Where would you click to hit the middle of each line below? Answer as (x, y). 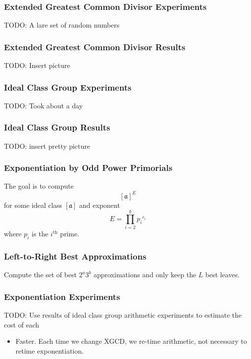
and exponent (100, 205)
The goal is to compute (39, 186)
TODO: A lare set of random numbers (62, 25)
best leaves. (222, 275)
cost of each (22, 324)
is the (40, 234)
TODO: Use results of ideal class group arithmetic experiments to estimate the (123, 315)
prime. (70, 234)
